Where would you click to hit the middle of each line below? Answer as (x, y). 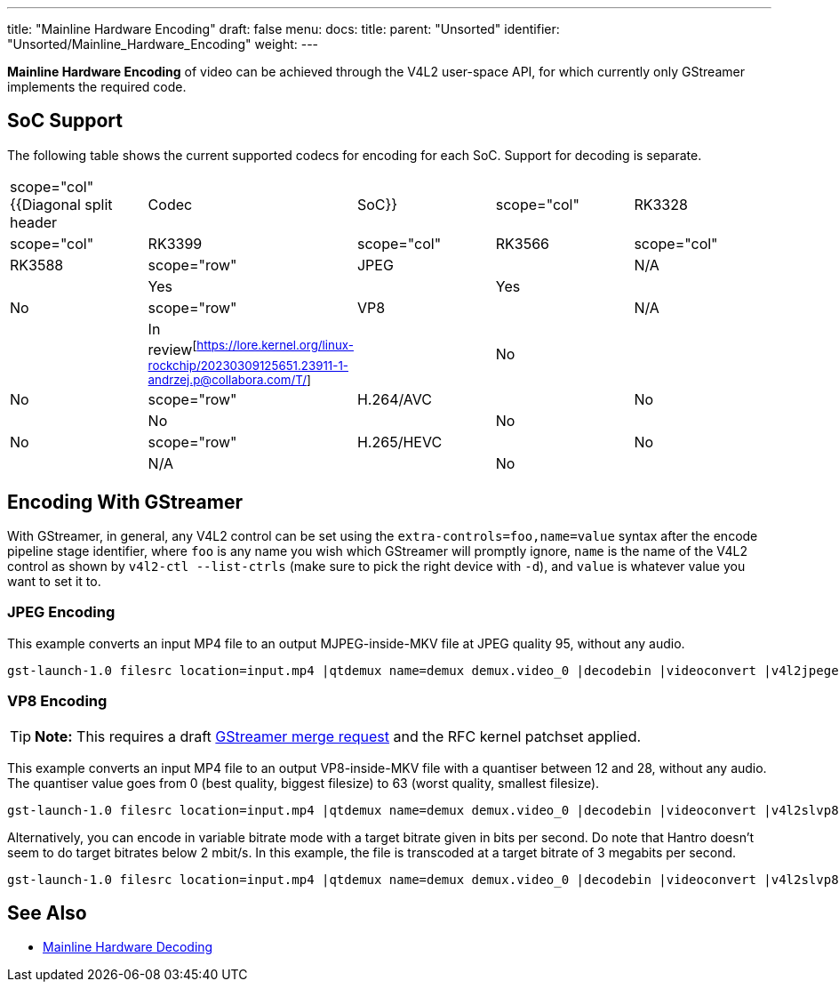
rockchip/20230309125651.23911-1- (248, 366)
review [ (172, 348)
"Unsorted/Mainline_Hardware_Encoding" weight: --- (163, 44)
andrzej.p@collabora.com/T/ (228, 380)
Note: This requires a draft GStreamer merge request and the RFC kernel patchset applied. (338, 736)
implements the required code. (97, 87)
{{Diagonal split (61, 204)
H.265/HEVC (400, 442)
